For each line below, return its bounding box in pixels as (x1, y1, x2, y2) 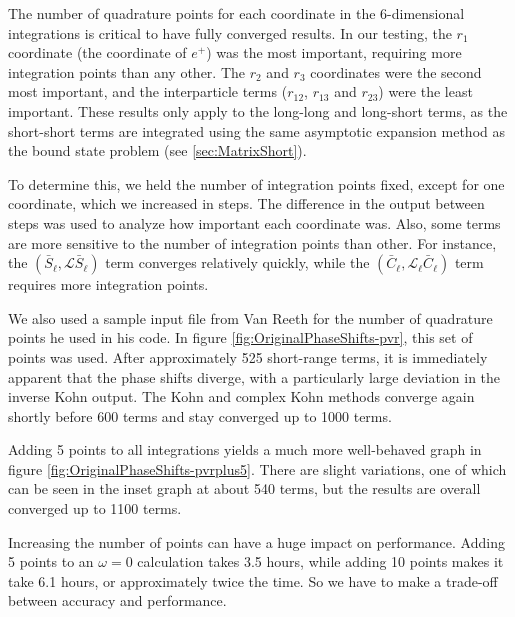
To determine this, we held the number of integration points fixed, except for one (8, 173, 505, 194)
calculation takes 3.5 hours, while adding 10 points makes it (137, 551, 504, 572)
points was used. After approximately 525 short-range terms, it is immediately (8, 346, 488, 367)
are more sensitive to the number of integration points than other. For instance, (8, 232, 497, 253)
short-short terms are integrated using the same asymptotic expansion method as (8, 120, 505, 141)
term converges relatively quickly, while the (105, 252, 370, 273)
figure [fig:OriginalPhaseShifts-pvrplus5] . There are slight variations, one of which (8, 458, 507, 479)
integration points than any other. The (8, 61, 246, 82)
